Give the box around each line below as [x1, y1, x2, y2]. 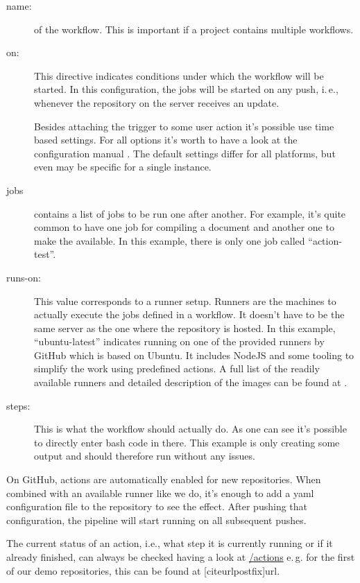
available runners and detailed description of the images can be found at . [34, 375, 348, 390]
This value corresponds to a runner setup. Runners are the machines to [34, 293, 336, 308]
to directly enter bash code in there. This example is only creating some [34, 435, 340, 449]
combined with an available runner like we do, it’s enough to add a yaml [6, 485, 314, 500]
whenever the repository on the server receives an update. [34, 95, 280, 110]
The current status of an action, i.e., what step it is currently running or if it [6, 536, 333, 550]
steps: [6, 398, 31, 412]
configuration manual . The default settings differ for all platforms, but [34, 146, 336, 160]
